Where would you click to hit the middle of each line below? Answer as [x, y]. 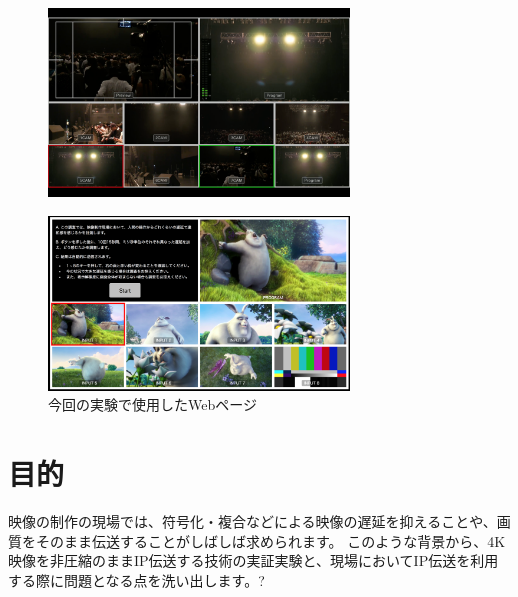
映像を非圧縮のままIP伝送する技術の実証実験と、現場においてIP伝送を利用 [253, 560]
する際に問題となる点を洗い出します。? [136, 579]
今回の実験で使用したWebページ [152, 404]
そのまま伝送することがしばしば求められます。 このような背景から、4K [270, 540]
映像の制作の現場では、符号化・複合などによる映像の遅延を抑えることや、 [252, 520]
